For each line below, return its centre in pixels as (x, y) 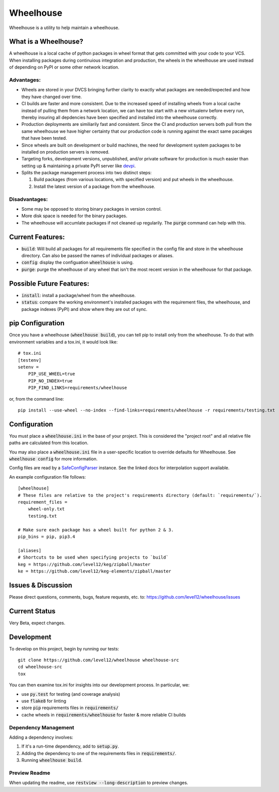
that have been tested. (44, 138)
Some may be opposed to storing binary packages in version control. (92, 209)
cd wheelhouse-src (40, 667)
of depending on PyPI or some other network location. (64, 67)
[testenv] (30, 360)
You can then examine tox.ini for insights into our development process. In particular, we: (99, 685)
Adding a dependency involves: (41, 737)
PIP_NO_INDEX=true (50, 381)
